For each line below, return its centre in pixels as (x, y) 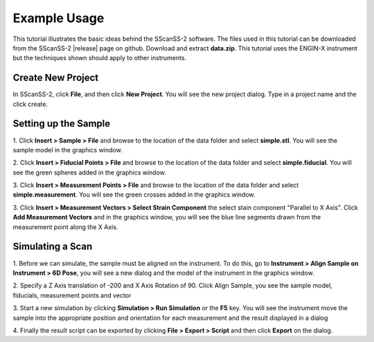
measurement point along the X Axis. (65, 227)
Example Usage (59, 18)
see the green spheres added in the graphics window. (89, 172)
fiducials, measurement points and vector (72, 295)
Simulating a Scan (53, 247)
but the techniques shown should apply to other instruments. (100, 58)
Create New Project (56, 78)
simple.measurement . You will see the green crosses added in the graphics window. (134, 195)
